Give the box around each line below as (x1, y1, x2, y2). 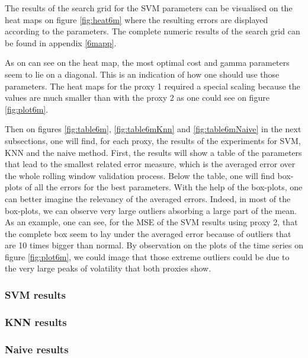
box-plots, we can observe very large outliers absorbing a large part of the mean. (5, 204, 297, 216)
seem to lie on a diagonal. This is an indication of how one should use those (5, 68, 280, 80)
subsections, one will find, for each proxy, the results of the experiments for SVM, (5, 134, 301, 146)
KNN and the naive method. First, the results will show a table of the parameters (5, 146, 302, 158)
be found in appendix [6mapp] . (5, 36, 117, 49)
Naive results (5, 341, 69, 356)
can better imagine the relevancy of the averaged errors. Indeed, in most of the (5, 192, 291, 204)
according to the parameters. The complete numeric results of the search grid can (5, 25, 300, 37)
